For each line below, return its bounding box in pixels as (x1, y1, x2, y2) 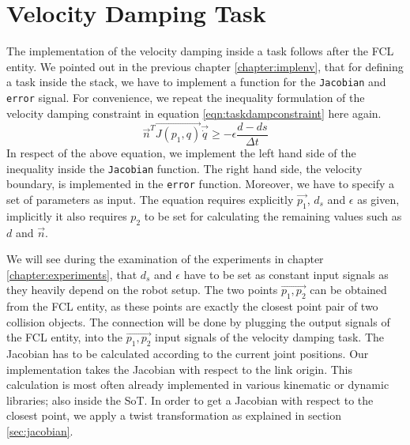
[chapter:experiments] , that (6, 266, 137, 282)
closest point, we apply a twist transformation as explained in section (6, 407, 342, 424)
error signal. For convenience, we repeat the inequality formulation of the (6, 89, 365, 105)
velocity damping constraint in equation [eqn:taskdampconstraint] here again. (6, 104, 382, 121)
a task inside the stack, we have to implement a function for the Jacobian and (6, 74, 386, 90)
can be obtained (310, 281, 387, 298)
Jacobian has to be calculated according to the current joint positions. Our (6, 345, 369, 362)
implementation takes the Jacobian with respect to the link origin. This (6, 360, 353, 377)
